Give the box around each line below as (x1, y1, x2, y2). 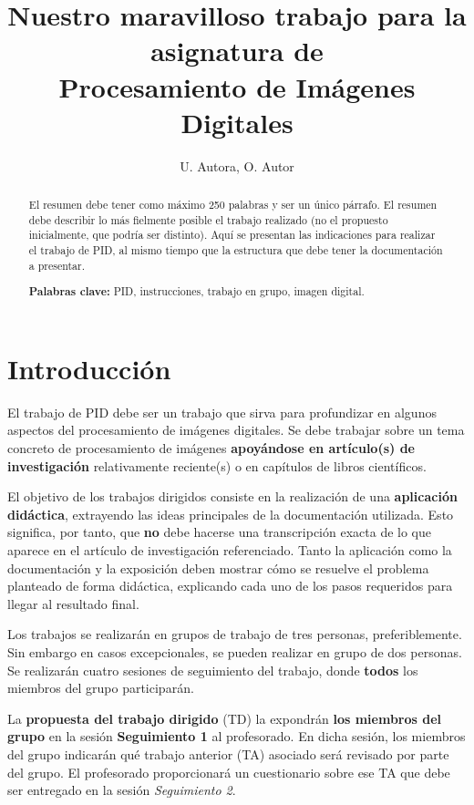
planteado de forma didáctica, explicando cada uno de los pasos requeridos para (7, 576, 453, 595)
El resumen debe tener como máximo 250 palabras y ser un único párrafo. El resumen (28, 197, 438, 212)
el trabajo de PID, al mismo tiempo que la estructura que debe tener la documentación (28, 243, 443, 258)
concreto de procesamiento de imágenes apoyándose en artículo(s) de (7, 439, 415, 458)
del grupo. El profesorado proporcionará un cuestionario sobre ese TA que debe (7, 762, 450, 781)
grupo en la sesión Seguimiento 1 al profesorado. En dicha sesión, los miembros (7, 727, 466, 746)
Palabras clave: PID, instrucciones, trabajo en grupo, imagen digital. (28, 284, 365, 300)
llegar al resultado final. (7, 593, 139, 613)
